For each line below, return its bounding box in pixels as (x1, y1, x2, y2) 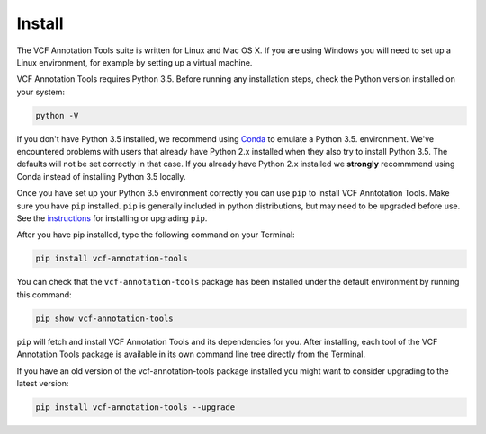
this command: (16, 288, 72, 300)
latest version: (16, 377, 69, 388)
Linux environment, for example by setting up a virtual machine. (16, 57, 253, 67)
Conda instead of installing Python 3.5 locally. (16, 171, 186, 182)
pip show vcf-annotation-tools (35, 313, 175, 323)
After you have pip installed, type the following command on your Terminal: (16, 229, 296, 240)
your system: (16, 86, 66, 97)
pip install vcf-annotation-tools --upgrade (35, 402, 236, 412)
